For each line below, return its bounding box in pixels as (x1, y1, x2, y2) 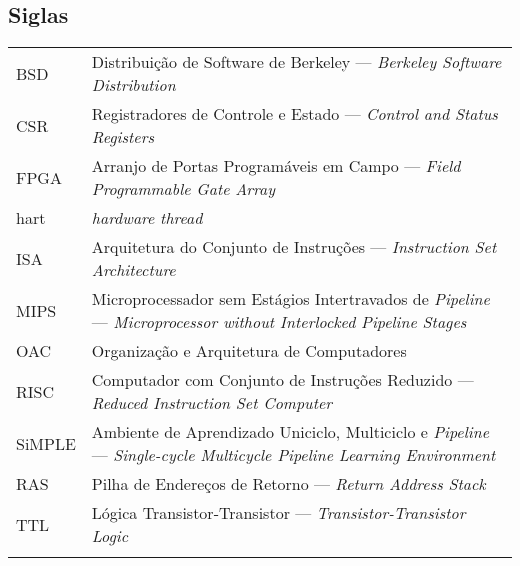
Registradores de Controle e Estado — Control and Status (91, 102, 498, 126)
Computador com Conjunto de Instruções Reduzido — (91, 368, 474, 392)
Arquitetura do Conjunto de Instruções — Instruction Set (91, 235, 497, 259)
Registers (91, 125, 154, 149)
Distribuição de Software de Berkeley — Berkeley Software (91, 50, 502, 74)
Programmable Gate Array (91, 177, 275, 201)
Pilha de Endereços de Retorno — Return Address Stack (91, 472, 486, 496)
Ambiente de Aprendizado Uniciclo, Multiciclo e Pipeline (91, 420, 490, 444)
